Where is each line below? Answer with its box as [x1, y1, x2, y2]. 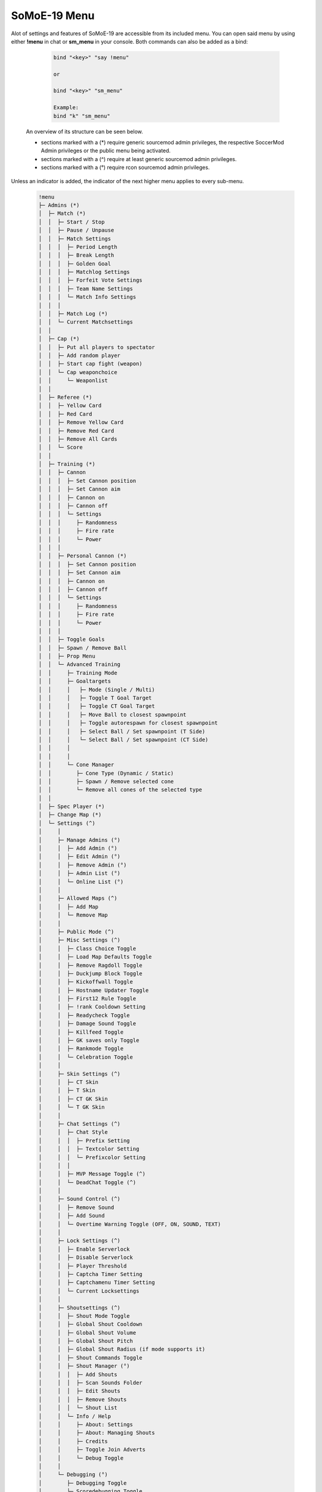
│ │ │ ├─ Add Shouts [38, 1371, 117, 1378]
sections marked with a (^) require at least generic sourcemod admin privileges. [41, 155, 237, 162]
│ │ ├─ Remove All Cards [38, 436, 117, 442]
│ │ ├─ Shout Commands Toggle [38, 1354, 143, 1361]
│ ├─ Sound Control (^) [38, 1195, 120, 1203]
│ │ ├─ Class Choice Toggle [38, 945, 137, 952]
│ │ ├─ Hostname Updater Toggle [38, 987, 149, 994]
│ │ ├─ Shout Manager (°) [38, 1362, 131, 1370]
